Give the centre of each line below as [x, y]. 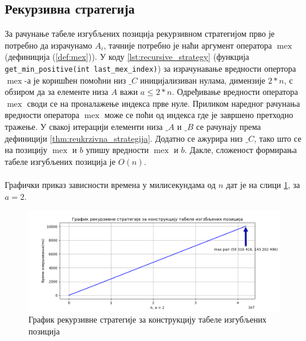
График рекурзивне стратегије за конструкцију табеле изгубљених [148, 319]
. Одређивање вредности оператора [235, 92]
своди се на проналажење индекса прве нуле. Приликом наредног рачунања [163, 103]
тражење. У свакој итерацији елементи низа [84, 127]
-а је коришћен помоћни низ [75, 80]
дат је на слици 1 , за [263, 184]
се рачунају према [228, 127]
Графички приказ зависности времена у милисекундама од [110, 184]
